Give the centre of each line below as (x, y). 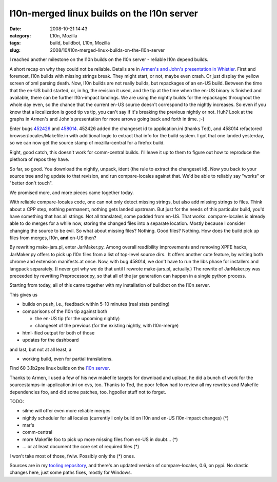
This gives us (24, 295)
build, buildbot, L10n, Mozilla (80, 43)
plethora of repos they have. (39, 159)
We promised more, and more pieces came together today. (72, 193)
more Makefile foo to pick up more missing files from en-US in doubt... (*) (100, 439)
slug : (15, 50)
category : (20, 35)
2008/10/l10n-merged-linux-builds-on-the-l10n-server (107, 50)
